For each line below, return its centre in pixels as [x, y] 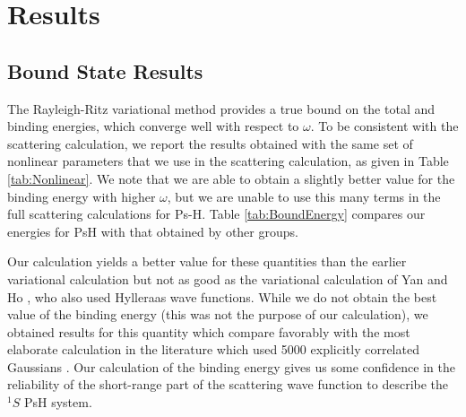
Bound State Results [105, 70]
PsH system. [58, 402]
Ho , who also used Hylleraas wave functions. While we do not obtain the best [222, 296]
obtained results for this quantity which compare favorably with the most [209, 331]
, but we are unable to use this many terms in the [304, 196]
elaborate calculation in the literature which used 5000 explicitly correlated [213, 349]
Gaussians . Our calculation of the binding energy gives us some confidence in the [231, 366]
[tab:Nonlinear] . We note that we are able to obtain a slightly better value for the [231, 178]
